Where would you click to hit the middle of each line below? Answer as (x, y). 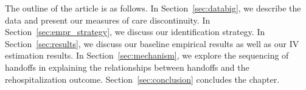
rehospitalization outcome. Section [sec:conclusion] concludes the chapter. (142, 79)
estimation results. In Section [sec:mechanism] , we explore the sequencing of (147, 55)
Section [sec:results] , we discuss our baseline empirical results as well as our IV (152, 43)
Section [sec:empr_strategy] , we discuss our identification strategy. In (135, 32)
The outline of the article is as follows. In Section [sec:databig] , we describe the (153, 8)
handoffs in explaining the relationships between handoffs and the (127, 67)
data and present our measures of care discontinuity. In (108, 20)
